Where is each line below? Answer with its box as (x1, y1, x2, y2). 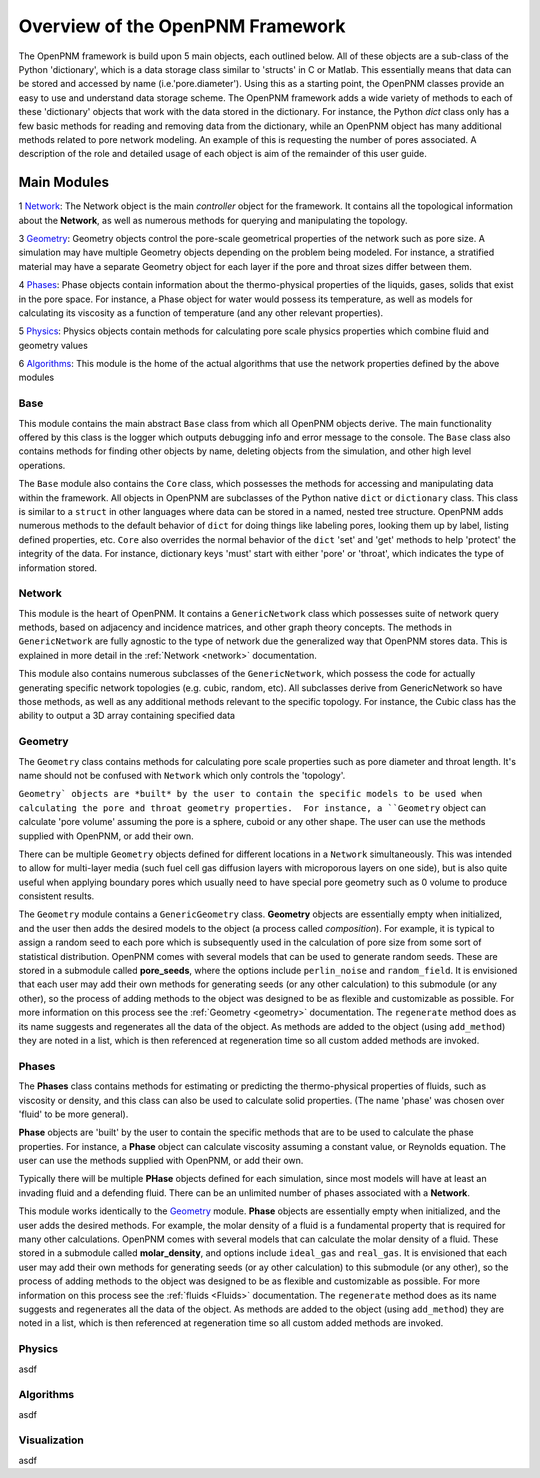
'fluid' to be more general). (18, 1108, 129, 1120)
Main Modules (18, 174, 110, 191)
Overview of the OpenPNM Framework (18, 15, 346, 37)
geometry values (18, 339, 89, 351)
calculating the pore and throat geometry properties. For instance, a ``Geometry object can (18, 801, 487, 814)
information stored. (18, 561, 98, 574)
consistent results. (18, 890, 95, 902)
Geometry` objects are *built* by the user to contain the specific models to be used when (18, 788, 483, 800)
